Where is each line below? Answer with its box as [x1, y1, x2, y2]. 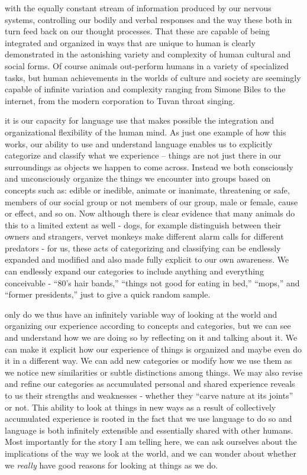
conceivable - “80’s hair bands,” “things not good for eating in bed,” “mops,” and [5, 276, 300, 289]
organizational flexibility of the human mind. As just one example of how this [5, 125, 286, 138]
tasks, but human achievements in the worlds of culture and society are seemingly [5, 71, 301, 83]
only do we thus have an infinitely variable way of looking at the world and [5, 308, 277, 320]
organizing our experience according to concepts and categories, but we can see [5, 319, 291, 332]
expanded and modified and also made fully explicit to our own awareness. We [5, 253, 289, 266]
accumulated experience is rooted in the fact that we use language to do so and [5, 412, 292, 425]
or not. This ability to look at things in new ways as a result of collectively [5, 400, 276, 413]
